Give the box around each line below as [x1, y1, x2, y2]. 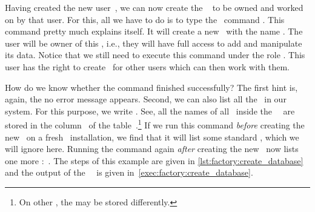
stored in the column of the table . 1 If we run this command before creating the [5, 117, 305, 131]
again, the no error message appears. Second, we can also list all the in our [5, 93, 287, 105]
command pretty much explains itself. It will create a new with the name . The [5, 25, 303, 38]
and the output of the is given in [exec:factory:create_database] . [5, 166, 253, 179]
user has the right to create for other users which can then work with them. [5, 60, 290, 73]
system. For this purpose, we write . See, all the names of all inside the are [5, 104, 295, 117]
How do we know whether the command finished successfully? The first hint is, [5, 81, 298, 93]
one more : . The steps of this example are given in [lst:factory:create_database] [5, 154, 303, 167]
